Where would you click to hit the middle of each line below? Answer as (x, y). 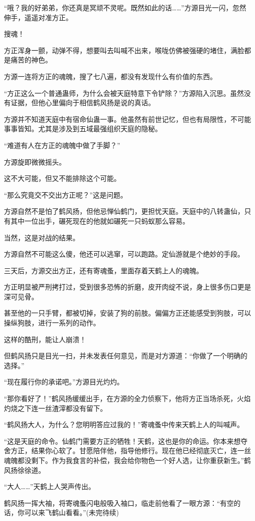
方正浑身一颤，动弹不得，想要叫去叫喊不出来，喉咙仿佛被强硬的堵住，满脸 (124, 50)
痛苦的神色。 (31, 60)
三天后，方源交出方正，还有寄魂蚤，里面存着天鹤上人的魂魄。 (103, 270)
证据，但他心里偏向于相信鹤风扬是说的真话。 (83, 102)
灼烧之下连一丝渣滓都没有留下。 (55, 408)
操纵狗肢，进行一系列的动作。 (52, 323)
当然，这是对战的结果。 (42, 237)
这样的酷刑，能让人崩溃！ (45, 339)
